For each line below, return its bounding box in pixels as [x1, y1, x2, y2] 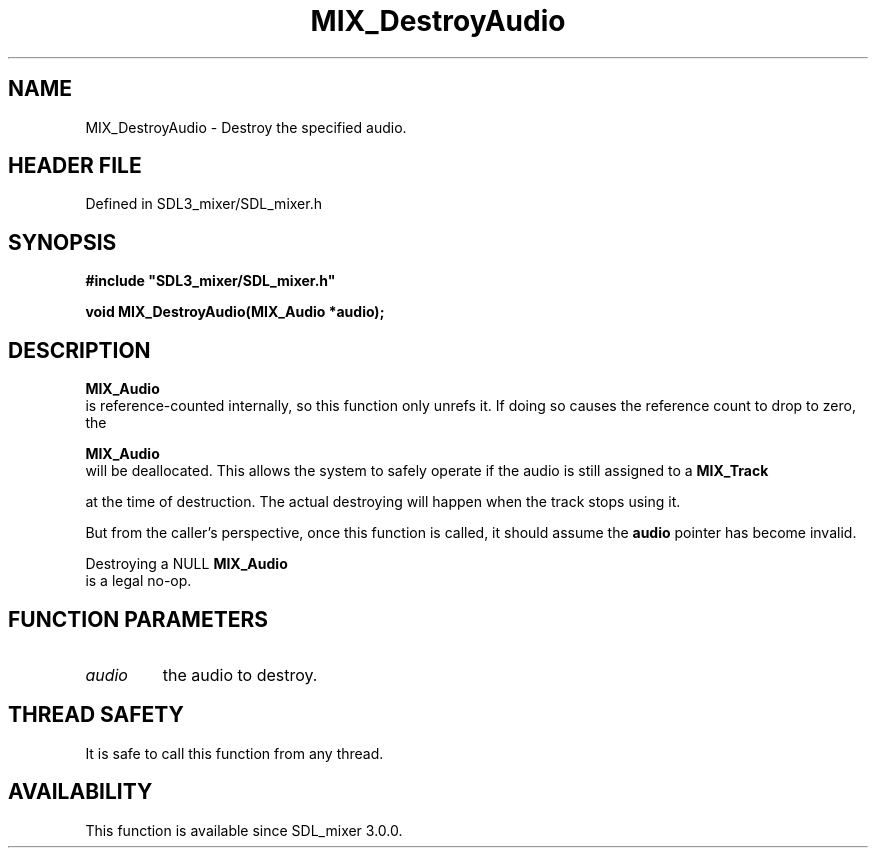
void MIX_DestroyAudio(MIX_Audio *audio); [85, 303, 385, 321]
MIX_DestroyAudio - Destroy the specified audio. [85, 118, 407, 136]
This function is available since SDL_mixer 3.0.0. [85, 821, 403, 839]
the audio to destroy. [162, 664, 318, 685]
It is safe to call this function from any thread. [85, 744, 384, 762]
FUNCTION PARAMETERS [8, 606, 268, 632]
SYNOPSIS [8, 229, 117, 255]
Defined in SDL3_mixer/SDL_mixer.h [85, 195, 322, 213]
